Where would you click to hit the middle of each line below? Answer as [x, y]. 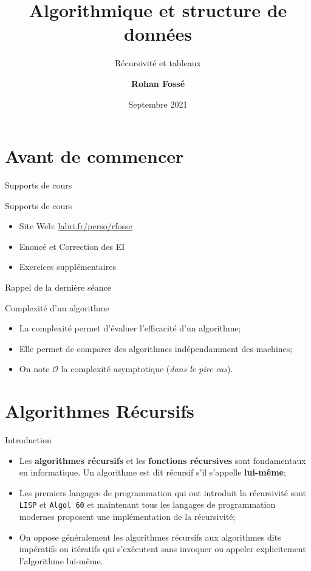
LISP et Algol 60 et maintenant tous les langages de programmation [147, 504]
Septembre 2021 [158, 104]
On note [34, 369]
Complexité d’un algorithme [57, 307]
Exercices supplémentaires [67, 267]
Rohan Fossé [158, 83]
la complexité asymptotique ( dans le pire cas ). [147, 369]
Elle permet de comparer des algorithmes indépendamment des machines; [156, 348]
